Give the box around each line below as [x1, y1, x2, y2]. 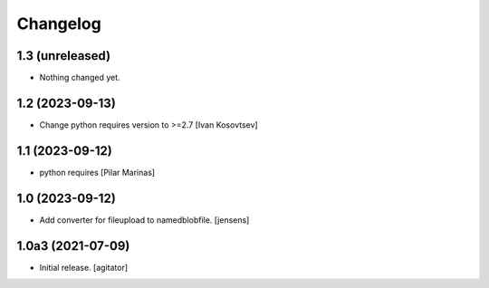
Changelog [16, 14, 101, 34]
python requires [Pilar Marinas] [39, 167, 156, 178]
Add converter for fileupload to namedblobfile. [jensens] [39, 214, 250, 226]
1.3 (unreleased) [16, 48, 111, 63]
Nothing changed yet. [39, 72, 121, 83]
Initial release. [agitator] [39, 262, 129, 273]
